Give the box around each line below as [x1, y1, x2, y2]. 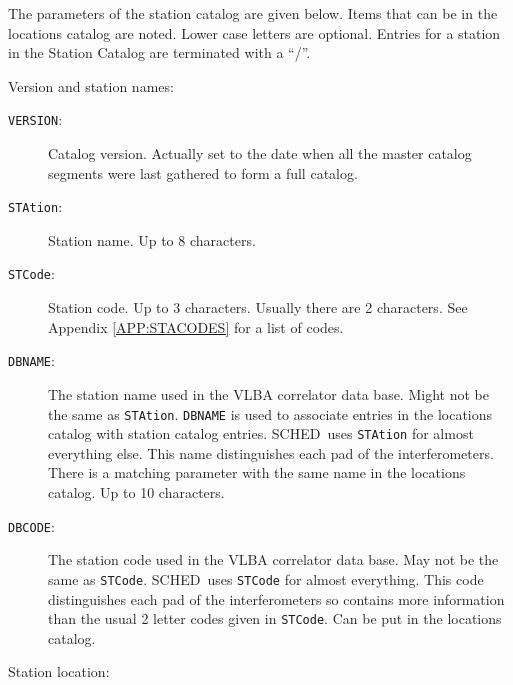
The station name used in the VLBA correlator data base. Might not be [48, 383, 489, 404]
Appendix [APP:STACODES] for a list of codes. [48, 316, 344, 337]
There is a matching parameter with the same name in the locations [48, 462, 466, 483]
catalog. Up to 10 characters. [48, 482, 225, 503]
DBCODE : [8, 515, 55, 536]
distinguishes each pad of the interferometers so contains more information [48, 588, 505, 609]
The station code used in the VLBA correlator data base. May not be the [48, 549, 499, 570]
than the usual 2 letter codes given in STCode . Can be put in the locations [48, 608, 502, 629]
